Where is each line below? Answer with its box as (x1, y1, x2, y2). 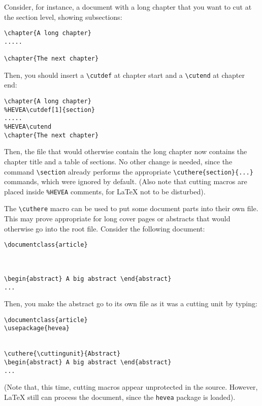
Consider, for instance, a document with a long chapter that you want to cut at (4, 2, 252, 12)
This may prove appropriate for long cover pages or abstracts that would (4, 213, 231, 224)
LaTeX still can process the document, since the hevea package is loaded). (4, 392, 236, 402)
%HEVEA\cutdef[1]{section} (4, 106, 95, 113)
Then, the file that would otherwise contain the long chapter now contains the (4, 146, 247, 157)
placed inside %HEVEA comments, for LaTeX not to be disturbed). (4, 186, 206, 196)
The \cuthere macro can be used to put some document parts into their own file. (4, 203, 258, 214)
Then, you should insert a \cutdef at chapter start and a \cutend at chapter (4, 69, 245, 80)
